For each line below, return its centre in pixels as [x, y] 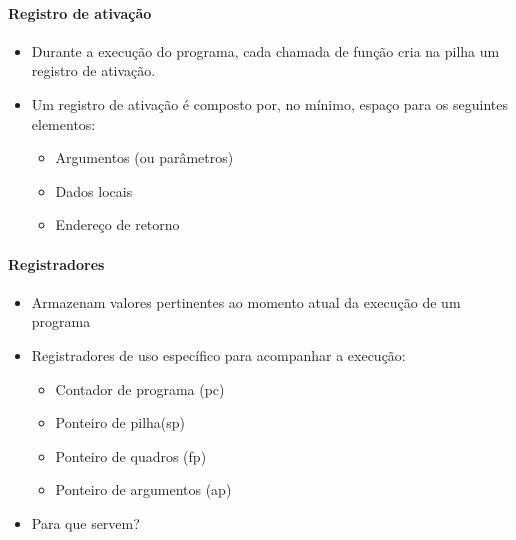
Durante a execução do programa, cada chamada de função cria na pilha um [265, 50]
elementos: [63, 123]
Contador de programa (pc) [140, 388]
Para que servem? [85, 522]
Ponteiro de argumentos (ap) [143, 489]
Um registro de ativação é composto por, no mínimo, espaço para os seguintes [269, 103]
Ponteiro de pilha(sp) [120, 422]
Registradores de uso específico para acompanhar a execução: [218, 354]
